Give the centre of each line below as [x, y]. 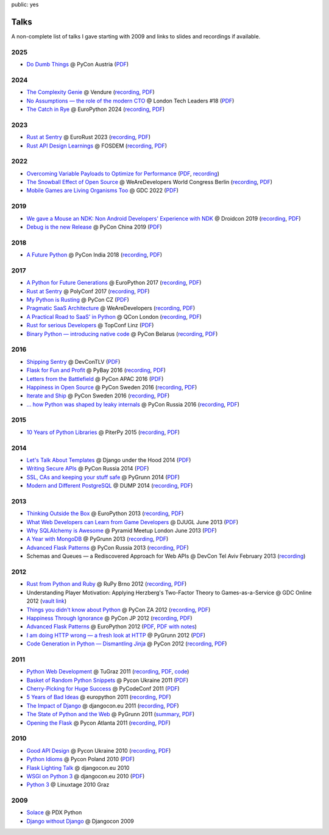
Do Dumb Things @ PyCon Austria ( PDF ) [78, 65]
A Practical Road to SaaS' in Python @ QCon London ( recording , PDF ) [114, 316]
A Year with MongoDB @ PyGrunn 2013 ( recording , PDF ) [97, 539]
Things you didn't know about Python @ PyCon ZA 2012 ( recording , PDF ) [119, 609]
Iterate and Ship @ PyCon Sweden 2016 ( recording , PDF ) [98, 396]
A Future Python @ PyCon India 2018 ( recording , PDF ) [94, 255]
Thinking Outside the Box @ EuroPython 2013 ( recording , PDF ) [105, 513]
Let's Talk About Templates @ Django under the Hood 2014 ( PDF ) [109, 460]
